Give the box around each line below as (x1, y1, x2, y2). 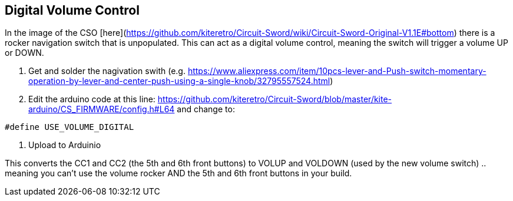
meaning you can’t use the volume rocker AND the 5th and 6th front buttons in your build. (5, 168, 352, 179)
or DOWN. (5, 48, 44, 58)
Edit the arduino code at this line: (28, 94, 155, 105)
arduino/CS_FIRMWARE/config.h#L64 (28, 104, 175, 115)
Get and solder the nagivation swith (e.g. (28, 66, 186, 76)
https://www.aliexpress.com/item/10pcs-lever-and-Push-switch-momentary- (187, 66, 486, 76)
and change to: (177, 104, 235, 115)
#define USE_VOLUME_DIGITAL (5, 122, 134, 132)
